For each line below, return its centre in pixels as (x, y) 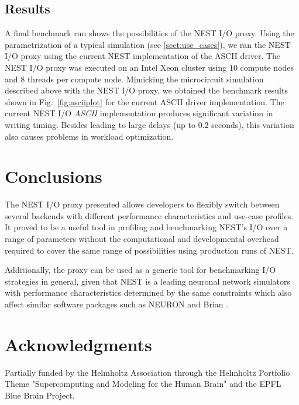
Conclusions (54, 176)
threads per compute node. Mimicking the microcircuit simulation (145, 79)
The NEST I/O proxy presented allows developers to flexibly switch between (142, 204)
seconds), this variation (253, 124)
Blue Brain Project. (40, 395)
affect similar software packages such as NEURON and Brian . (117, 304)
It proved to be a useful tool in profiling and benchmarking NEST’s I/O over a (146, 227)
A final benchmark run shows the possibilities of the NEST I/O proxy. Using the (149, 33)
